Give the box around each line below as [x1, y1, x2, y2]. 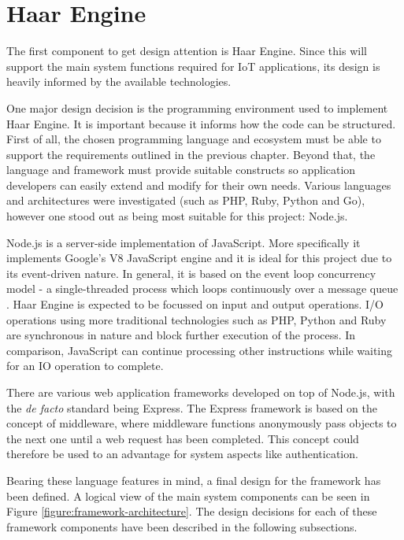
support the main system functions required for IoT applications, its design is [6, 57, 380, 74]
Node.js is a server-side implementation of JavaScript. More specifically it [6, 234, 361, 250]
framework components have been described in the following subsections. [6, 518, 358, 534]
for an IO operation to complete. [6, 357, 164, 374]
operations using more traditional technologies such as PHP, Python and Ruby [6, 311, 387, 327]
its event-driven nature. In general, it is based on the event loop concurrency [6, 264, 376, 281]
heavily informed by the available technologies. [6, 73, 232, 90]
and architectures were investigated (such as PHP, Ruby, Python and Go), [6, 192, 365, 209]
